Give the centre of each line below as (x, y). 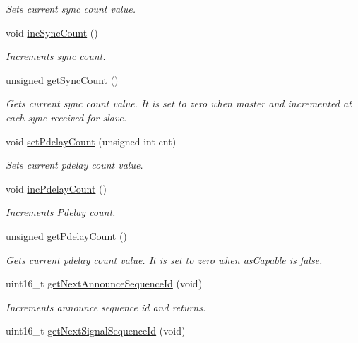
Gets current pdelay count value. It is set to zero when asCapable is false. (164, 259)
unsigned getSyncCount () (62, 79)
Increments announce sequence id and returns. (106, 307)
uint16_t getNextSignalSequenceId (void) (96, 331)
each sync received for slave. (66, 117)
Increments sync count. (56, 56)
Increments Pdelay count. (61, 212)
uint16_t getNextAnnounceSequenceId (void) (104, 283)
